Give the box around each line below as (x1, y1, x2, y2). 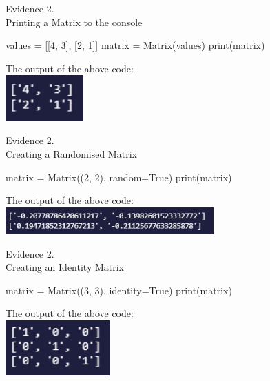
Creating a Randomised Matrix (6, 147, 137, 161)
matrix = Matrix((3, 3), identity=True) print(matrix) (6, 282, 232, 297)
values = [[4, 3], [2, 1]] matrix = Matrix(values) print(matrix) (6, 38, 265, 52)
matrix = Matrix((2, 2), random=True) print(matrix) (6, 169, 232, 184)
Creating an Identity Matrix (6, 260, 124, 274)
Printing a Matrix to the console (6, 14, 143, 29)
